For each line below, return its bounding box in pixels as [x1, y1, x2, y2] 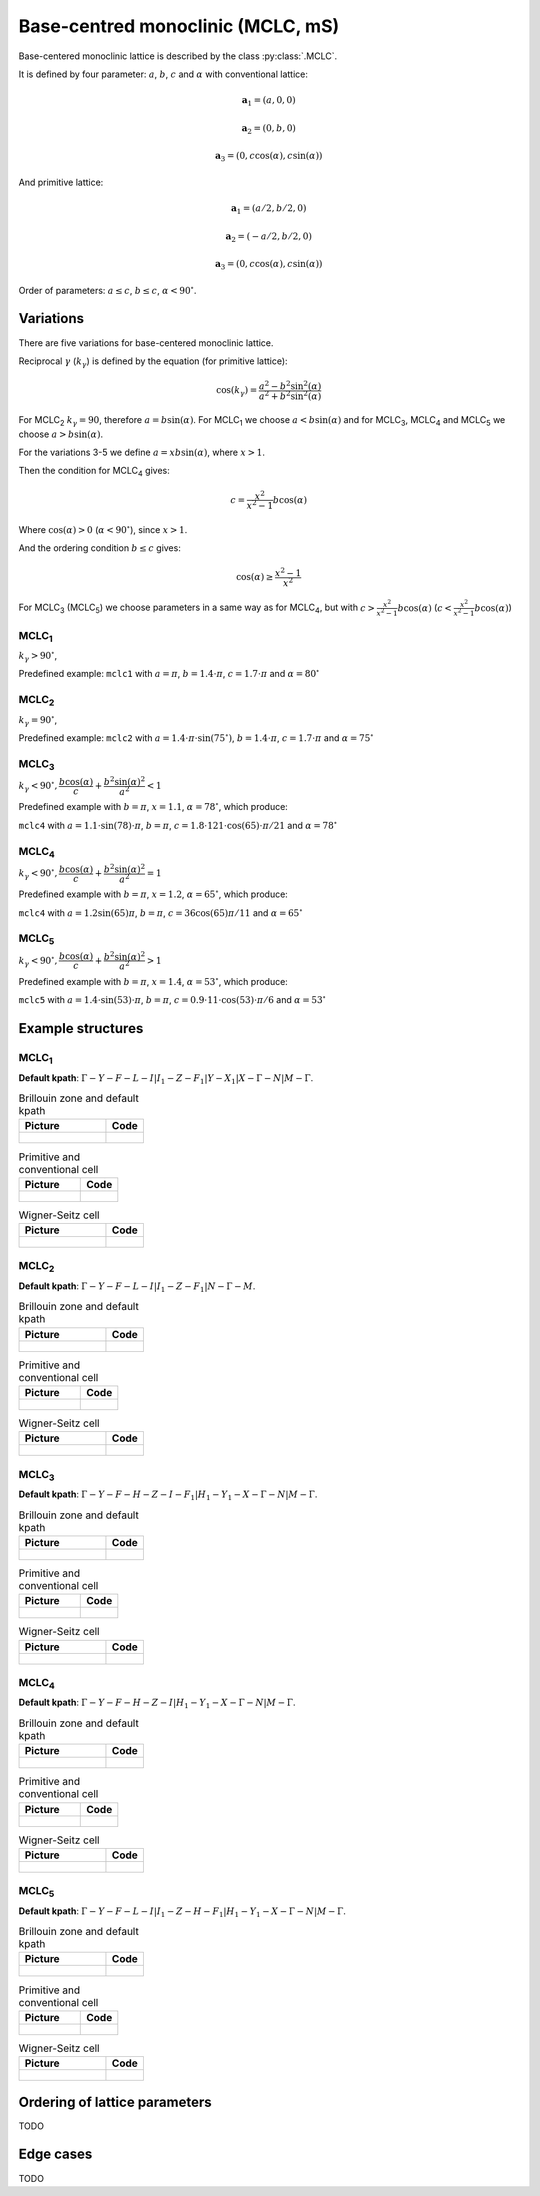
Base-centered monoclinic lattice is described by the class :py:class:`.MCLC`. [18, 50, 338, 62]
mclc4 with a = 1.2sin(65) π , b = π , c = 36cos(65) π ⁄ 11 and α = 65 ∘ [18, 905, 304, 919]
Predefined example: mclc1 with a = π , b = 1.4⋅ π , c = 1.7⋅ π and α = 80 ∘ [18, 666, 320, 680]
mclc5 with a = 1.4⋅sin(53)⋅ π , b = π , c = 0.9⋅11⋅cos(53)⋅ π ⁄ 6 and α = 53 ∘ [18, 993, 327, 1006]
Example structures [18, 1020, 144, 1037]
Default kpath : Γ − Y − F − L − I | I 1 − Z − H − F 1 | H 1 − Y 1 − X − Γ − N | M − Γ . [18, 1905, 347, 1919]
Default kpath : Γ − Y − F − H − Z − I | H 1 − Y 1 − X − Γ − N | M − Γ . [18, 1696, 296, 1711]
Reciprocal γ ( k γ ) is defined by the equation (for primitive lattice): [18, 355, 289, 369]
